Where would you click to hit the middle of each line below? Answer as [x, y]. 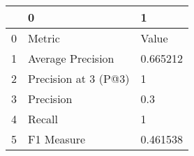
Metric [44, 38]
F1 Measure [57, 139]
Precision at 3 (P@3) [79, 78]
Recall [43, 119]
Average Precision [71, 58]
